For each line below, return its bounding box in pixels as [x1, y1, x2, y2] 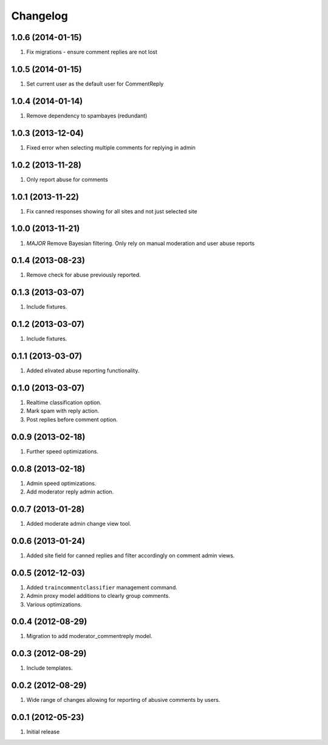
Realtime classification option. [26, 399, 102, 407]
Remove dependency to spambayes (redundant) [26, 112, 148, 119]
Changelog [11, 9, 68, 22]
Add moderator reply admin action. [26, 488, 114, 495]
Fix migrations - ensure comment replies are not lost [26, 49, 158, 56]
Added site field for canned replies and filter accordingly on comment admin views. [26, 552, 235, 559]
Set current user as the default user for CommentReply [26, 80, 164, 88]
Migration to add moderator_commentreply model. [26, 633, 152, 640]
